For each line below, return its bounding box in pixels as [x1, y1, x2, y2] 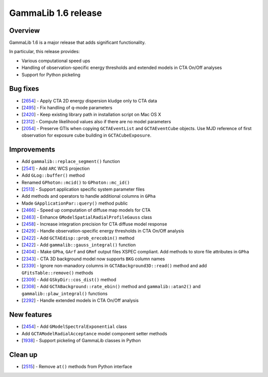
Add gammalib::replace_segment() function [21, 158, 120, 164]
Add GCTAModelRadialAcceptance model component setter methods [21, 330, 167, 336]
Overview [9, 26, 40, 35]
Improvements [9, 146, 56, 154]
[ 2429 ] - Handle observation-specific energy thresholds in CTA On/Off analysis [21, 228, 185, 234]
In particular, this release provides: [9, 49, 80, 55]
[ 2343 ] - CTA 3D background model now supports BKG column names [21, 256, 165, 262]
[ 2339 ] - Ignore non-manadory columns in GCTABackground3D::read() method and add [21, 263, 207, 269]
